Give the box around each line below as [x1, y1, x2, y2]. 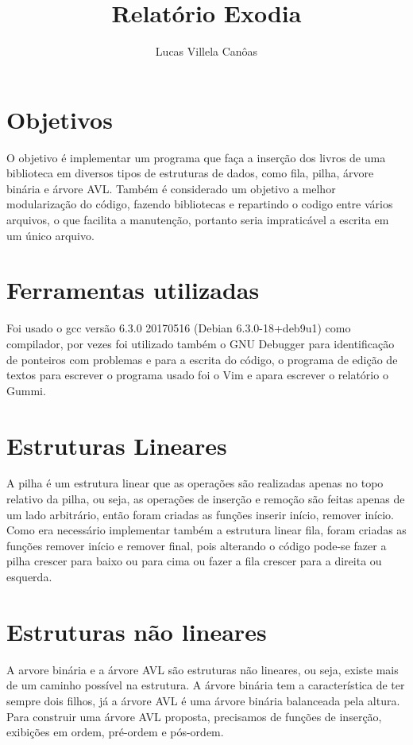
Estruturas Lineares [6, 429, 227, 461]
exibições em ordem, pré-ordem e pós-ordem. [6, 724, 224, 740]
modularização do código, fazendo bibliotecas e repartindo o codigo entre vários [6, 196, 393, 212]
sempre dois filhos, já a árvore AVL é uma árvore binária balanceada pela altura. [6, 692, 400, 708]
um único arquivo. [6, 227, 95, 243]
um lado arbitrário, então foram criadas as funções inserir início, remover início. [6, 506, 394, 522]
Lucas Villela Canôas [155, 43, 258, 60]
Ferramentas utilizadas [6, 274, 260, 306]
